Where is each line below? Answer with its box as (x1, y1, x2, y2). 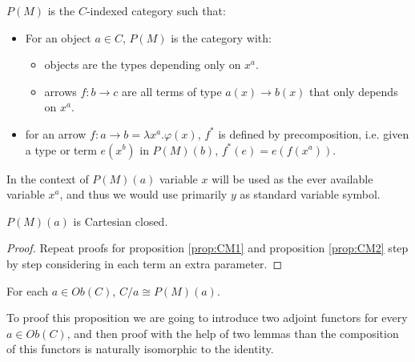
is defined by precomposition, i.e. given (218, 125, 409, 142)
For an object (25, 29, 91, 46)
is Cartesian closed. (73, 212, 168, 229)
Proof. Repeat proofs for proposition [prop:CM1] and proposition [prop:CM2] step (6, 239, 409, 256)
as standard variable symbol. (240, 186, 381, 203)
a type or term (25, 141, 97, 158)
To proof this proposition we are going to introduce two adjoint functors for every (6, 309, 408, 326)
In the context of (6, 170, 89, 187)
